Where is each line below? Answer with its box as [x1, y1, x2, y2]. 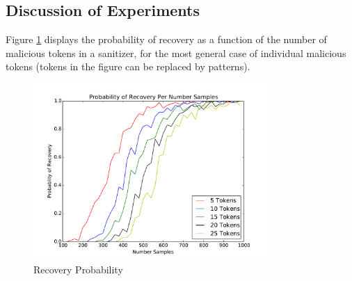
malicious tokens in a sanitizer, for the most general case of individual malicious [6, 45, 346, 60]
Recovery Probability [33, 262, 123, 276]
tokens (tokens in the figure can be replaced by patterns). [6, 59, 250, 74]
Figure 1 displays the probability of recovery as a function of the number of [6, 32, 327, 47]
